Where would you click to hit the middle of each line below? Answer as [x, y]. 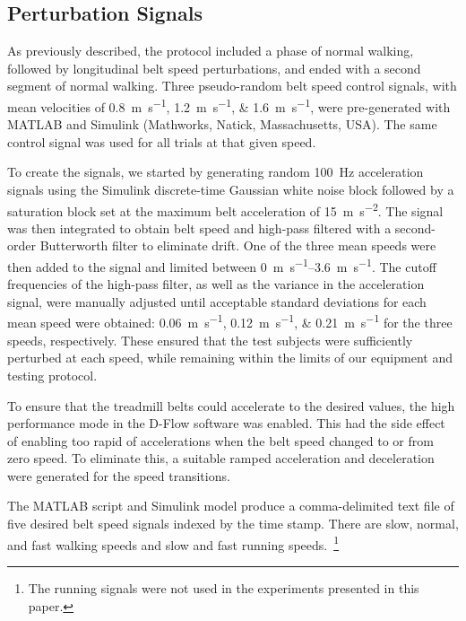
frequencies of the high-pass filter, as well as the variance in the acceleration [216, 284]
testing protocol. [52, 375]
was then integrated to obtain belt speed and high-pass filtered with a [199, 227]
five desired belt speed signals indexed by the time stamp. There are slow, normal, [233, 524]
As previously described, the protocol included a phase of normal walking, [211, 51]
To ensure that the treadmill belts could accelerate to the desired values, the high [231, 405]
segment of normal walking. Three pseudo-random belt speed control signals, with [232, 86]
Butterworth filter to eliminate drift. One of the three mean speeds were [238, 245]
